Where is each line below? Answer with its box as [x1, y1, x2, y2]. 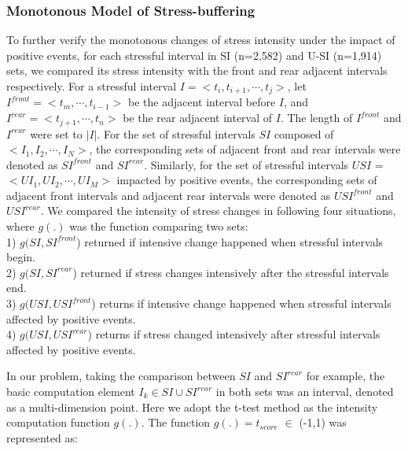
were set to [30, 125, 83, 142]
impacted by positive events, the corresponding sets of [116, 172, 377, 188]
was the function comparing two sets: [69, 218, 248, 235]
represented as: [6, 429, 78, 445]
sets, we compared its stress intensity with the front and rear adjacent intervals [6, 62, 388, 79]
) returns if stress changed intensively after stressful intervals [87, 326, 380, 342]
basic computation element [6, 383, 135, 399]
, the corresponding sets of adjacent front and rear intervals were [89, 141, 401, 157]
